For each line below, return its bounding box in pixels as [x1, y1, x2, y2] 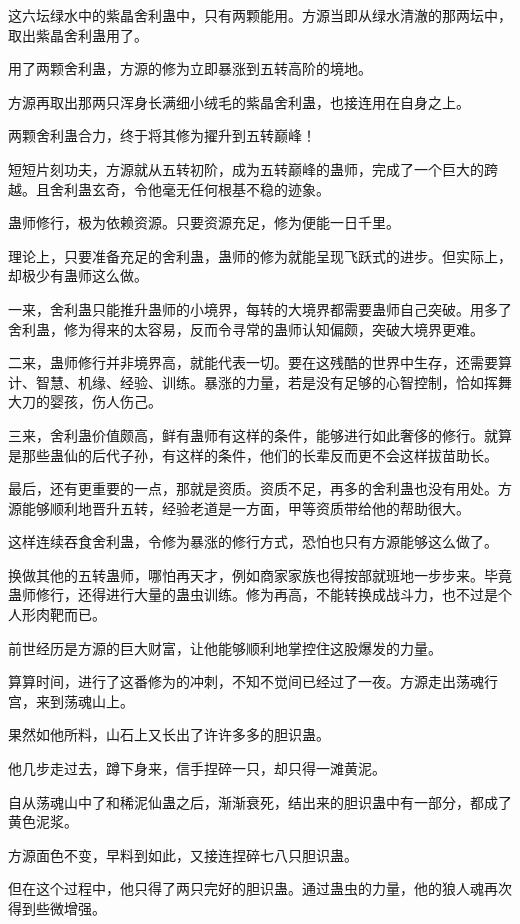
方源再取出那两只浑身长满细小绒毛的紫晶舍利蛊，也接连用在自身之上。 [8, 91, 470, 112]
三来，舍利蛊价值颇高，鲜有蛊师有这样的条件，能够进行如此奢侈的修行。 [8, 424, 484, 445]
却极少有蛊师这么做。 [8, 265, 148, 286]
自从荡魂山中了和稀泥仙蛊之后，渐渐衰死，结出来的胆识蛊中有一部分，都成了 [8, 791, 512, 812]
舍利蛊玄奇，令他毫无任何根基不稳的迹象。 [49, 178, 330, 199]
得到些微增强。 [8, 898, 106, 918]
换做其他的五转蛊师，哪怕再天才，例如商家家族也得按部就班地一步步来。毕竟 [8, 564, 512, 585]
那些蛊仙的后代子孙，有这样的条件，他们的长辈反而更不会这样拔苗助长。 [21, 444, 498, 465]
